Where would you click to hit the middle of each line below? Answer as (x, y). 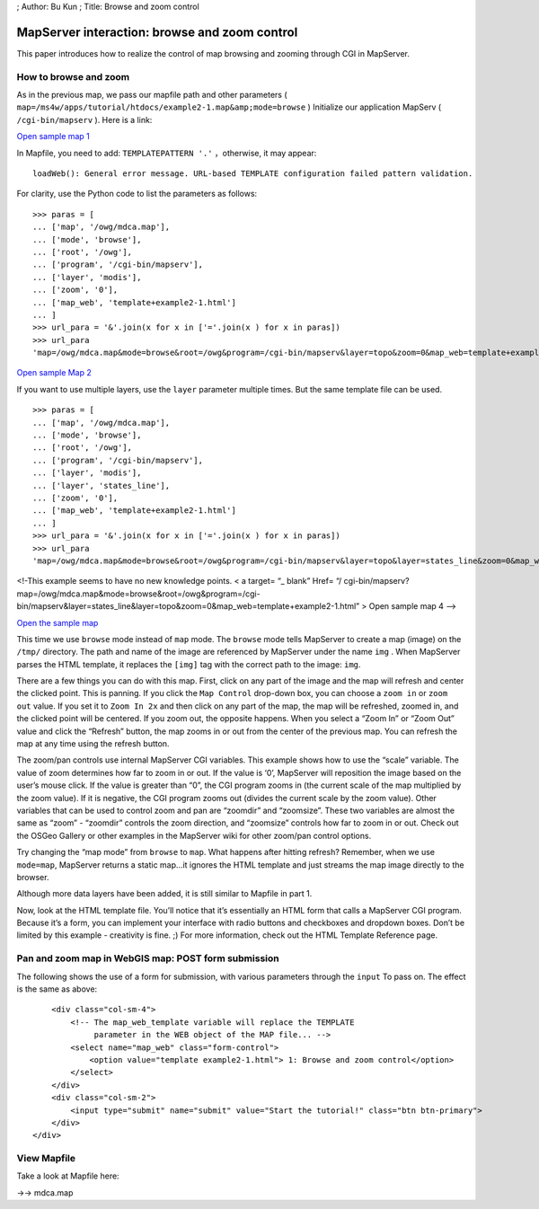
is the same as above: (57, 989)
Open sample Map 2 (54, 373)
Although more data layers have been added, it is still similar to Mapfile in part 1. (164, 894)
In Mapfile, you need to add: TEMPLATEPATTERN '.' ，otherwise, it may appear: (167, 153)
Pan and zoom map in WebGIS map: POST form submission (148, 958)
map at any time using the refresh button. (93, 744)
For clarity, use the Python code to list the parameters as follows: (137, 194)
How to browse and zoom (73, 76)
